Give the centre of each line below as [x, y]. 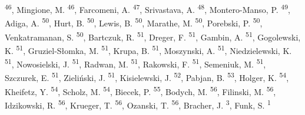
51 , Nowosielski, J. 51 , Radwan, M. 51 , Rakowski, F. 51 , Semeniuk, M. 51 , [135, 63]
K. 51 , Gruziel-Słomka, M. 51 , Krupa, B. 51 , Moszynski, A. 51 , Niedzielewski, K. [148, 49]
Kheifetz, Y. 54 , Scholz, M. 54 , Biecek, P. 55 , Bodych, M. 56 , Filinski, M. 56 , [140, 90]
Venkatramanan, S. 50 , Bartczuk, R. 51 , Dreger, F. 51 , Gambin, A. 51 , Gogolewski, [153, 36]
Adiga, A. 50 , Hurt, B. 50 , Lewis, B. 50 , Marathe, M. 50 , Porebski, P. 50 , [134, 22]
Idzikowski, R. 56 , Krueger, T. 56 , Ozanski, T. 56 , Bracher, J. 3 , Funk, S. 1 [138, 104]
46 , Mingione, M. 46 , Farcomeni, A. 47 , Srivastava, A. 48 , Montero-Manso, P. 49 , [147, 9]
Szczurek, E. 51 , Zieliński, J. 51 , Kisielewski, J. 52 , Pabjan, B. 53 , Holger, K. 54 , [147, 77]
